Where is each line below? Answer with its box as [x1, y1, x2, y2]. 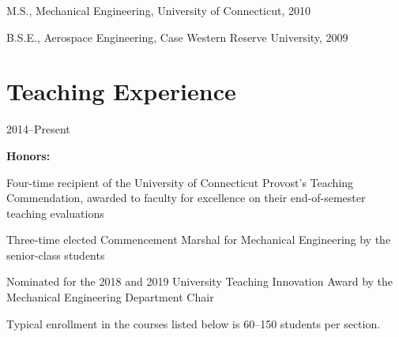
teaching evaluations [6, 204, 104, 221]
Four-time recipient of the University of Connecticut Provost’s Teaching [6, 174, 354, 190]
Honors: [6, 147, 51, 163]
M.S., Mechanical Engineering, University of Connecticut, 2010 [6, 2, 311, 18]
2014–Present [6, 121, 70, 137]
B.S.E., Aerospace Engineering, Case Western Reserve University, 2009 [6, 28, 348, 45]
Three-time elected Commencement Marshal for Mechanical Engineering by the [6, 231, 391, 248]
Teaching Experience [6, 75, 236, 107]
